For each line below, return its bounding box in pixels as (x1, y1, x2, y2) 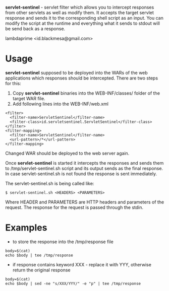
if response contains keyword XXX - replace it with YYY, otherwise (12, 261, 151, 267)
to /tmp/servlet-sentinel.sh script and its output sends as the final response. (5, 165, 163, 171)
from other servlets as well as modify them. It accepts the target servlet (5, 10, 154, 16)
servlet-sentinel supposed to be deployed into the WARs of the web (5, 69, 148, 76)
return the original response (12, 267, 71, 273)
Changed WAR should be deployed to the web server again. (5, 150, 130, 156)
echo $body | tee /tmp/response (5, 253, 73, 258)
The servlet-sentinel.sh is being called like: (5, 180, 94, 186)
